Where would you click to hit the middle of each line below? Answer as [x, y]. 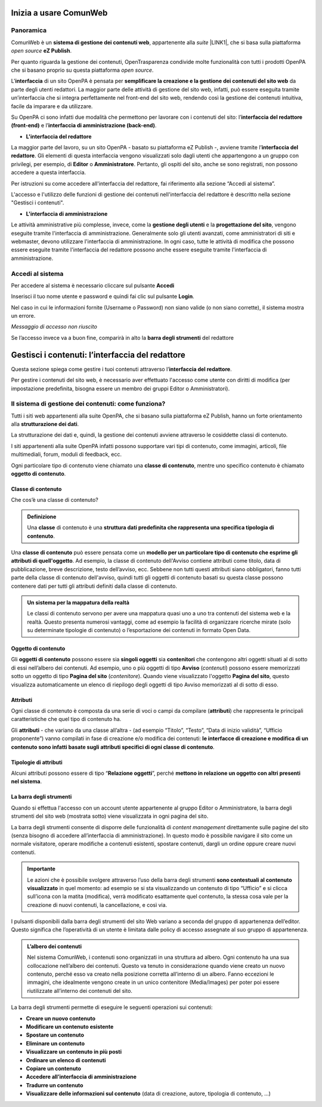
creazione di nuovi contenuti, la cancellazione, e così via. [97, 904]
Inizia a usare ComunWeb [59, 13]
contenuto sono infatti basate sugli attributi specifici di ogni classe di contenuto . [113, 747]
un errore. [23, 316]
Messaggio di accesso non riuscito [54, 327]
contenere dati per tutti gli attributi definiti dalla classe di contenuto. [94, 586]
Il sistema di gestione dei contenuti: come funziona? [88, 404]
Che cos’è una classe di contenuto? [55, 500]
